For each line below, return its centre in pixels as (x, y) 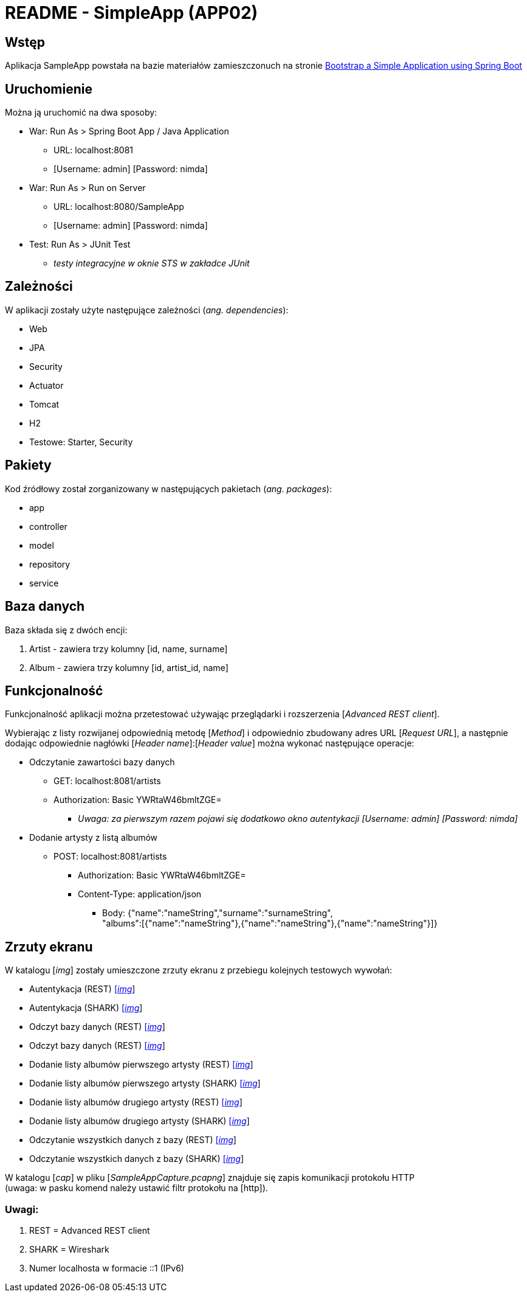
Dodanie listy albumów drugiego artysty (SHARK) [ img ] (139, 1121)
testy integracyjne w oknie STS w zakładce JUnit (152, 263)
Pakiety (28, 465)
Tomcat (44, 404)
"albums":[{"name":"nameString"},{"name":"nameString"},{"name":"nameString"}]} (270, 923)
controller (48, 526)
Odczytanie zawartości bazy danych (102, 762)
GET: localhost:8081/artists (107, 781)
